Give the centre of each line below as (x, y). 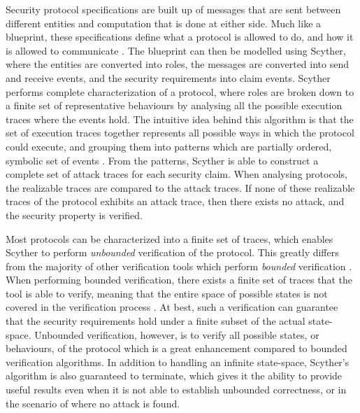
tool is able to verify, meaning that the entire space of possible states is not (167, 293)
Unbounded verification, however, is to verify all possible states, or (177, 334)
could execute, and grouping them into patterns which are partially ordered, (169, 146)
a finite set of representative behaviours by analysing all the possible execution (174, 105)
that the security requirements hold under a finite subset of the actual (156, 321)
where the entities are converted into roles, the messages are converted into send (177, 64)
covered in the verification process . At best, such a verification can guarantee (172, 307)
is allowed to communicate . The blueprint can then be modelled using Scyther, (176, 50)
